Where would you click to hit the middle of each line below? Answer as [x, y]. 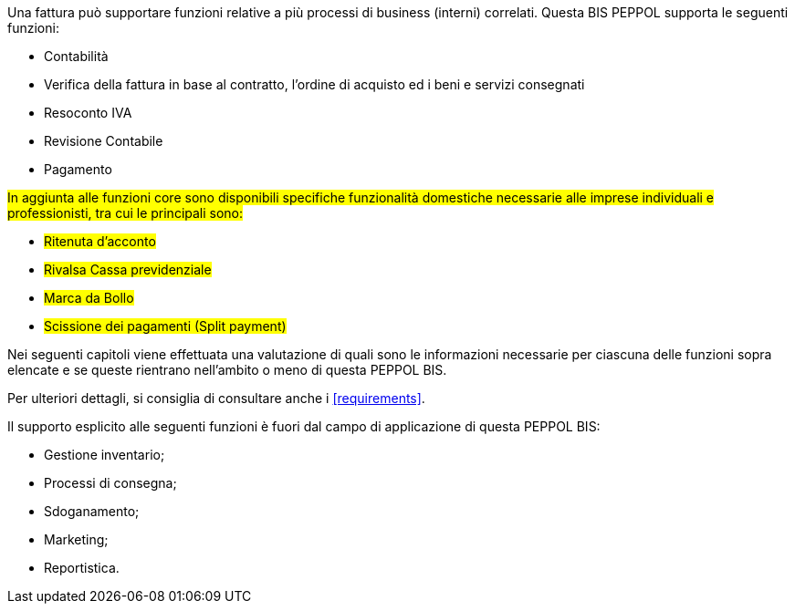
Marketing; [76, 539]
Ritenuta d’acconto [100, 241]
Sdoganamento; [92, 511]
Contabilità [76, 56]
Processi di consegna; [110, 483]
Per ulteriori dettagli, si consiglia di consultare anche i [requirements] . [216, 398]
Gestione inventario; [105, 455]
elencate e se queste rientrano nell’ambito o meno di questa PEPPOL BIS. [227, 370]
